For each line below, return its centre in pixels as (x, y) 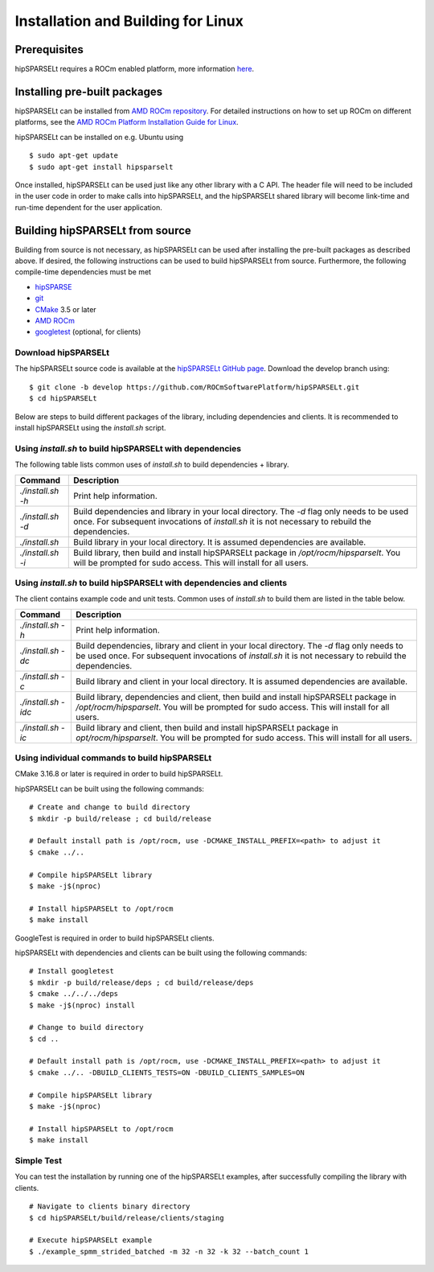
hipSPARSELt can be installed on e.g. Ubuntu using (99, 137)
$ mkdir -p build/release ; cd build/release (121, 818)
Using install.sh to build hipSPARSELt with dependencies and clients (151, 582)
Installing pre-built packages (89, 91)
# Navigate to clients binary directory (110, 1206)
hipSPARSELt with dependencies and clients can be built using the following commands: (161, 953)
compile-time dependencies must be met (83, 272)
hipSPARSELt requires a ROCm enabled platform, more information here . (135, 69)
